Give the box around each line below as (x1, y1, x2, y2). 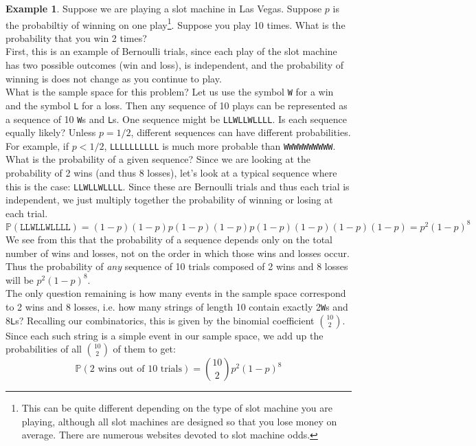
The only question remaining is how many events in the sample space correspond (5, 286, 346, 300)
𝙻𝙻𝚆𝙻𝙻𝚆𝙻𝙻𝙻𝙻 (20, 222, 71, 232)
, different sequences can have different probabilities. (131, 125, 351, 140)
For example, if (5, 138, 69, 153)
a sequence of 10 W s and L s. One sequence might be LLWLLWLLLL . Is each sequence (5, 111, 347, 126)
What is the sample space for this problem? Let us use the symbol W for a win (5, 85, 334, 99)
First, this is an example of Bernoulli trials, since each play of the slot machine (5, 44, 337, 58)
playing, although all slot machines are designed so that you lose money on (21, 414, 337, 428)
